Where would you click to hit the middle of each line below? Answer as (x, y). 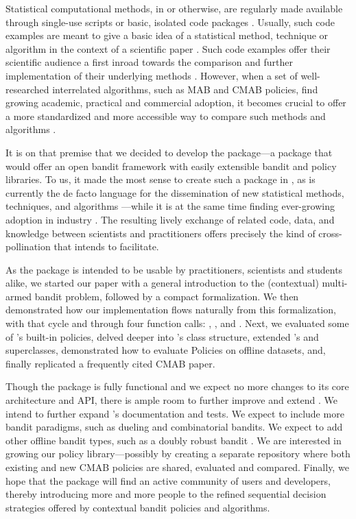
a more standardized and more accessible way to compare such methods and (166, 116)
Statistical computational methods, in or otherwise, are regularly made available (174, 8)
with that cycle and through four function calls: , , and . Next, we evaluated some (177, 323)
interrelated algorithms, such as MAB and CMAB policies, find (185, 89)
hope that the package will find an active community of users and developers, (168, 480)
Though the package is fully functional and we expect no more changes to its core (177, 386)
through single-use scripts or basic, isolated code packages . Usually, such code (170, 22)
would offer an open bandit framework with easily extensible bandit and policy (171, 166)
